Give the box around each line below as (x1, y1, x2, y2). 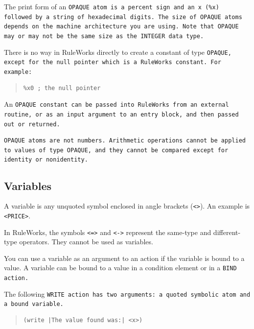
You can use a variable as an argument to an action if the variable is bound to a (4, 253, 245, 263)
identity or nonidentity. (4, 156, 88, 164)
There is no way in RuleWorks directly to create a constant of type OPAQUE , (4, 47, 231, 57)
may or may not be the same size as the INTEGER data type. (4, 32, 204, 40)
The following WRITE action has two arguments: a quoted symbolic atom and (4, 288, 251, 299)
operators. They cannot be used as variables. (19, 236, 153, 247)
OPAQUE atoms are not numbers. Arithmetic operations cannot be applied (4, 137, 246, 144)
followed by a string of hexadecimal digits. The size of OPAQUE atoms (4, 13, 242, 21)
